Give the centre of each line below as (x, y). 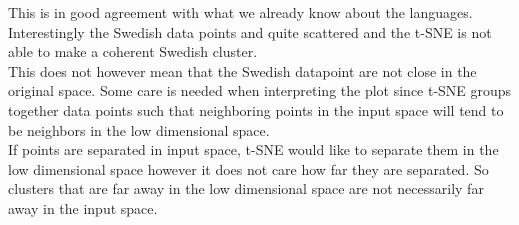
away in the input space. (83, 207)
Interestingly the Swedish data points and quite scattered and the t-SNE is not (250, 31)
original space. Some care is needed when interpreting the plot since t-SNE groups (260, 90)
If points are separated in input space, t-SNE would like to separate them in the (253, 149)
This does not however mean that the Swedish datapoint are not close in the (242, 70)
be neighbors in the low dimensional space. (139, 129)
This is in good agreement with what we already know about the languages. (240, 12)
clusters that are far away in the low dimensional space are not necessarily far (246, 188)
